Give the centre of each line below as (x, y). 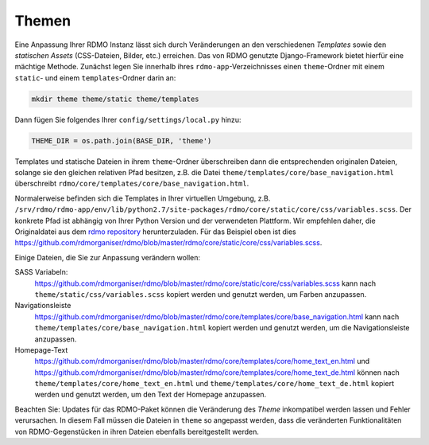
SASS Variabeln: (41, 272)
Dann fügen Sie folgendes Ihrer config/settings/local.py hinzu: (128, 119)
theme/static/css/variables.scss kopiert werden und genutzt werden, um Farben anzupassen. (201, 294)
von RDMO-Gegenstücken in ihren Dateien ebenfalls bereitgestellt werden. (137, 431)
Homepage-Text (41, 349)
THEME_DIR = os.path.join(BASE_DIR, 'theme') (122, 141)
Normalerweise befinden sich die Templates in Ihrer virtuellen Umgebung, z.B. (143, 198)
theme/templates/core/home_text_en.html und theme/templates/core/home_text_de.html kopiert (214, 384)
